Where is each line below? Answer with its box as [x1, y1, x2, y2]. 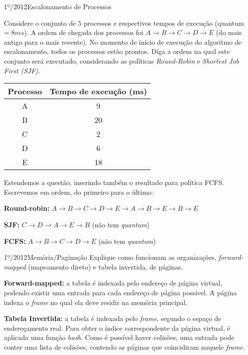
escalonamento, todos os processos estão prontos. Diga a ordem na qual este [4, 46, 230, 56]
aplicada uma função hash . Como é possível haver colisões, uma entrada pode [4, 332, 234, 342]
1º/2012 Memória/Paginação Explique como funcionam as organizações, [4, 252, 216, 262]
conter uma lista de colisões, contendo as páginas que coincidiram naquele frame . [4, 341, 245, 352]
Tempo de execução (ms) [50, 85, 147, 97]
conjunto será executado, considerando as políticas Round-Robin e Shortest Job [4, 55, 239, 66]
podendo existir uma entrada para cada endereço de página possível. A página [4, 287, 237, 297]
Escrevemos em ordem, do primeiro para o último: [4, 186, 153, 197]
